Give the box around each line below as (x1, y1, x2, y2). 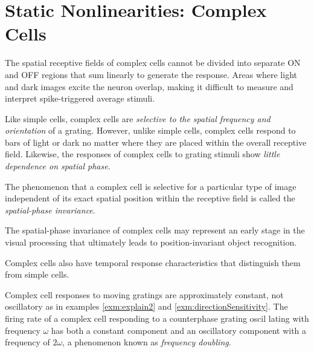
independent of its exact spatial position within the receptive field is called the (5, 192, 295, 204)
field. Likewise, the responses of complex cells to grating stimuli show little (5, 148, 280, 160)
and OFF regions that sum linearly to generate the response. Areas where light (5, 68, 297, 80)
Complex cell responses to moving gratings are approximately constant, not (5, 288, 284, 301)
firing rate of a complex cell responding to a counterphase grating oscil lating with (5, 312, 309, 324)
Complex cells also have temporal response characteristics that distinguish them (5, 256, 301, 269)
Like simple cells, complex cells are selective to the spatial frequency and (5, 112, 271, 125)
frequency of (5, 336, 50, 348)
